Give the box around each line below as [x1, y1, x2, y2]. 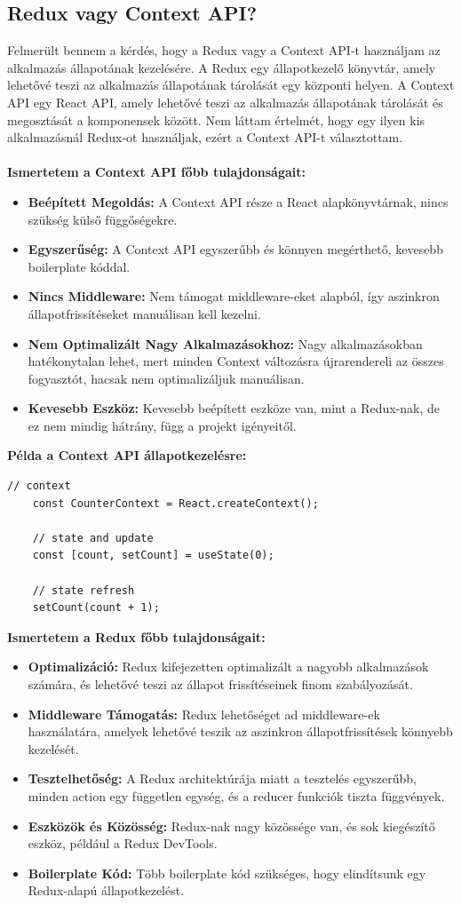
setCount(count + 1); [32, 601, 160, 615]
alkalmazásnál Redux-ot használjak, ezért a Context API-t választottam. [7, 128, 403, 147]
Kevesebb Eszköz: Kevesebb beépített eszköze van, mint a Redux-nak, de [28, 399, 441, 417]
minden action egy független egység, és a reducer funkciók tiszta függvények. [28, 786, 445, 805]
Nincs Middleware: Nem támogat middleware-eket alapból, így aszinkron [28, 287, 440, 306]
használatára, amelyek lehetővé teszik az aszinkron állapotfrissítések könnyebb [28, 722, 453, 741]
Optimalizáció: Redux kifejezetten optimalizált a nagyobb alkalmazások [28, 657, 429, 676]
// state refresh [32, 583, 135, 597]
